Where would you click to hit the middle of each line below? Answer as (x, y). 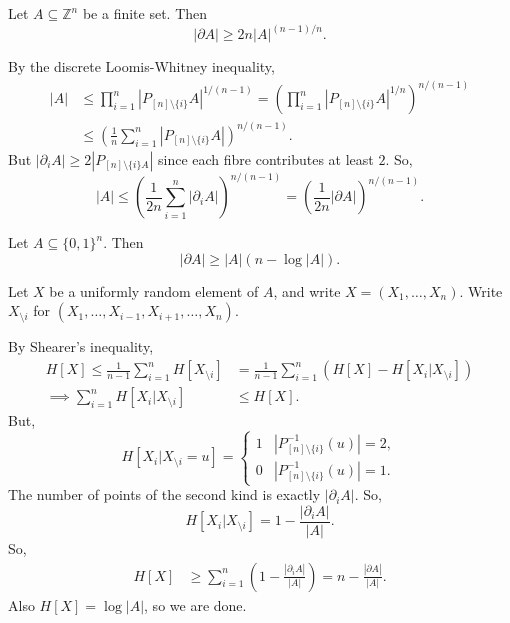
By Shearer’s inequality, (81, 346)
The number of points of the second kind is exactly (164, 494)
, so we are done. (195, 604)
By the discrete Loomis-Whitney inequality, (141, 66)
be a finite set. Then (145, 13)
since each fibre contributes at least (266, 158)
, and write (307, 290)
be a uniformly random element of (154, 290)
